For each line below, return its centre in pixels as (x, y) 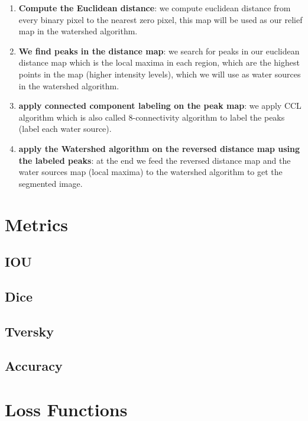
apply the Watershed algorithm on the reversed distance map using (159, 148)
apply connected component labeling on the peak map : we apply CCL (160, 106)
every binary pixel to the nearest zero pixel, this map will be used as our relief (161, 19)
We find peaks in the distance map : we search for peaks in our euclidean (159, 51)
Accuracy (34, 366)
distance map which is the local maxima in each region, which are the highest (159, 62)
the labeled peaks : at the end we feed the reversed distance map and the (155, 160)
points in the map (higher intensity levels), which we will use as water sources (160, 74)
